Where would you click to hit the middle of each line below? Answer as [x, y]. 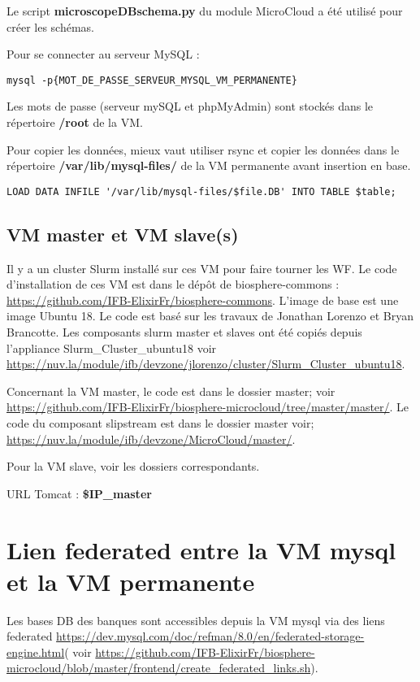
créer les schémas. [50, 26]
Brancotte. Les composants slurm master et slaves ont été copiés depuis [184, 332]
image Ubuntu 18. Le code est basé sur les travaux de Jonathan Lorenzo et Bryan [210, 316]
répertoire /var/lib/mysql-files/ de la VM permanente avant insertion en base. [209, 165]
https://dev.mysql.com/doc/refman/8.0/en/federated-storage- [210, 636]
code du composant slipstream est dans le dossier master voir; [160, 423]
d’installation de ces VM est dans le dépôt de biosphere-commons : [173, 284]
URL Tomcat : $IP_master [79, 493]
